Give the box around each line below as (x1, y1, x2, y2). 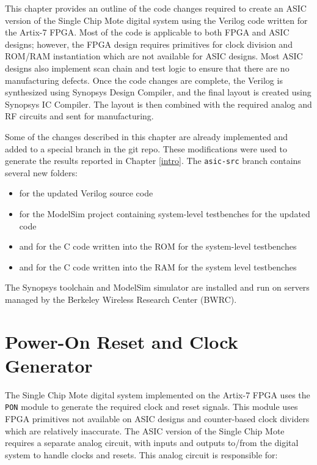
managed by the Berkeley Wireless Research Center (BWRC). (5, 292, 237, 305)
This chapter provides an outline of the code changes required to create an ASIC (5, 2, 307, 14)
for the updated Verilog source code (19, 187, 153, 199)
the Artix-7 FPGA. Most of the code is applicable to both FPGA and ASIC (5, 26, 290, 39)
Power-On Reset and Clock (5, 329, 238, 354)
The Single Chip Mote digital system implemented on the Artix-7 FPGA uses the (5, 388, 310, 401)
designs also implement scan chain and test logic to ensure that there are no (5, 61, 290, 74)
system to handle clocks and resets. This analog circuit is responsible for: (5, 448, 278, 461)
